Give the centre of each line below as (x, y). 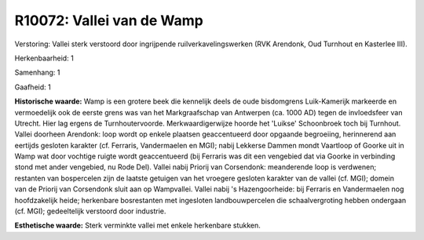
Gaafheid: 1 (33, 87)
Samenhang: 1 (37, 73)
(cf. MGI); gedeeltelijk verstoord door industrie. (90, 211)
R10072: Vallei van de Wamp (109, 20)
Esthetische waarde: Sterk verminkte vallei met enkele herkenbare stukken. (137, 225)
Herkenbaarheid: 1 (44, 58)
